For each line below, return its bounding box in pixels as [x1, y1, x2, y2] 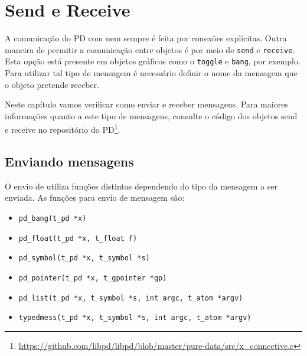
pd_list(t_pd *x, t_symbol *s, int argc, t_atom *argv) [18, 293, 243, 302]
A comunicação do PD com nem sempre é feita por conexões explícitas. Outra [5, 32, 287, 44]
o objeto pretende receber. [5, 78, 99, 90]
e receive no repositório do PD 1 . [5, 122, 120, 136]
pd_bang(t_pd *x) [18, 214, 87, 223]
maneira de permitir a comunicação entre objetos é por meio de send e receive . [5, 43, 295, 55]
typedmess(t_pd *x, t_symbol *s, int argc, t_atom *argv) [18, 313, 252, 322]
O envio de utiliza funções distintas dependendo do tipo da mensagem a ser [5, 179, 278, 192]
